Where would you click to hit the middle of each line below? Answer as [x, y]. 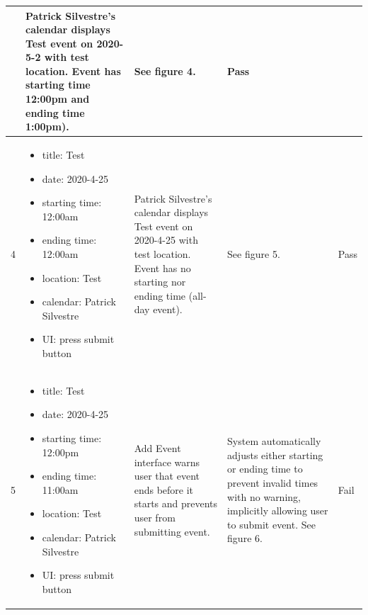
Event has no [162, 267]
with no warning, [264, 496]
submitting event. [172, 531]
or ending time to [265, 469]
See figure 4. [165, 70]
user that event [167, 476]
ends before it [164, 489]
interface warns [167, 462]
